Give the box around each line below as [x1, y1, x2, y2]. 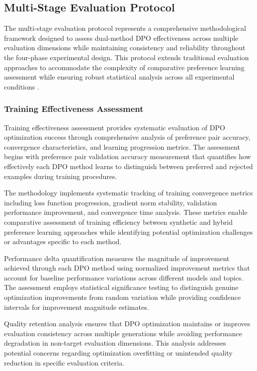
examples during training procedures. [4, 171, 117, 181]
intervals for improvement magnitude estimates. [4, 301, 149, 312]
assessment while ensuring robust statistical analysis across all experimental [4, 72, 235, 82]
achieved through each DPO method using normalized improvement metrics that [4, 263, 250, 273]
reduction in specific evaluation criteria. [4, 357, 125, 368]
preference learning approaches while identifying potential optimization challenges [4, 226, 253, 237]
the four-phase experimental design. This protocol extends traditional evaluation [4, 52, 249, 62]
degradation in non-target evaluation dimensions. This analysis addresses [4, 338, 226, 348]
